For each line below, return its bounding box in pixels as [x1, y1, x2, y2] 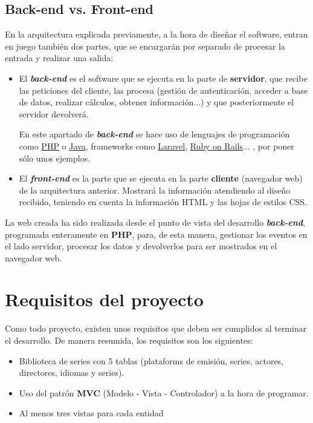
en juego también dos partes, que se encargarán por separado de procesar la [5, 39, 285, 52]
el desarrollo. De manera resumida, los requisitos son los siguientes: [5, 334, 253, 347]
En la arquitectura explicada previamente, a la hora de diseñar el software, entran [5, 28, 308, 41]
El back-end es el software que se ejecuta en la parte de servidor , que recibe [19, 71, 308, 84]
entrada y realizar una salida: [5, 51, 114, 64]
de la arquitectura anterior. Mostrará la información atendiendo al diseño [19, 183, 291, 196]
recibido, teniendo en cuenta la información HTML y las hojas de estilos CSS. [19, 195, 307, 208]
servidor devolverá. [19, 107, 89, 120]
